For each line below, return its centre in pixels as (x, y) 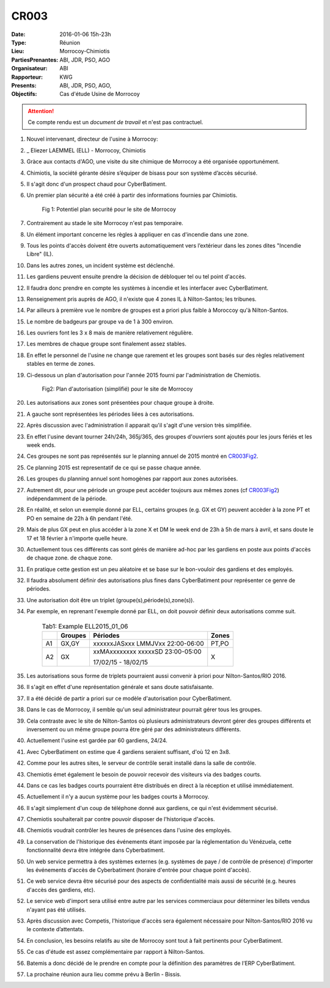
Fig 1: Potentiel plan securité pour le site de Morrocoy (109, 209)
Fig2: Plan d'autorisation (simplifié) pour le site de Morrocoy (117, 389)
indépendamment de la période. (67, 498)
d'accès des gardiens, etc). (61, 890)
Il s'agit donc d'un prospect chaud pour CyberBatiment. (97, 184)
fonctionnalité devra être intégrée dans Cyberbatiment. (96, 850)
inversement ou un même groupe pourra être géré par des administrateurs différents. (134, 729)
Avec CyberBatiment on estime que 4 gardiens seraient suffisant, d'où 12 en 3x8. (128, 751)
